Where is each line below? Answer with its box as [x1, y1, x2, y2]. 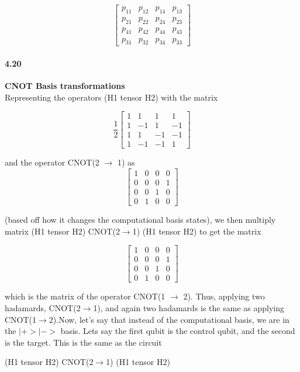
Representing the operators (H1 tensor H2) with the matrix [5, 91, 218, 103]
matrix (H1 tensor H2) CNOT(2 [5, 225, 120, 237]
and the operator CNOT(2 [5, 156, 99, 168]
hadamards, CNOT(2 [5, 302, 81, 314]
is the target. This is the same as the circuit [5, 336, 162, 348]
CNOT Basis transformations [5, 80, 125, 92]
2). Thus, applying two [183, 290, 265, 302]
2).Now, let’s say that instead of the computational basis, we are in [49, 313, 289, 325]
